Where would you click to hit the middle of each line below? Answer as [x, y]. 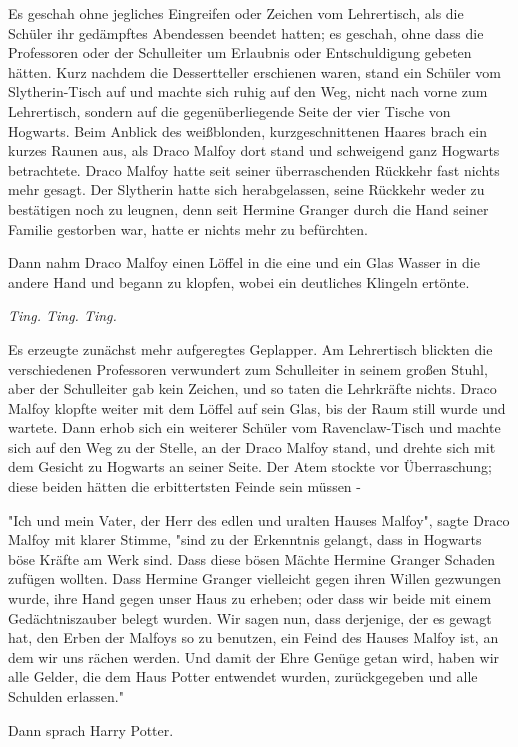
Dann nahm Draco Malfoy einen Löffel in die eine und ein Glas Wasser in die [244, 262]
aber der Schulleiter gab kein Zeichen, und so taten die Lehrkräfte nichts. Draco [252, 388]
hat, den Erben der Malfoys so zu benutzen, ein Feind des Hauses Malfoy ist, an [253, 637]
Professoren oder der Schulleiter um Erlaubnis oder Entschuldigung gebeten [240, 52]
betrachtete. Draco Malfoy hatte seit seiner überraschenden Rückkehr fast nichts [254, 169]
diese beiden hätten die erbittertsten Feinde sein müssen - [184, 486]
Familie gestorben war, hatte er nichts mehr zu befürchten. [188, 228]
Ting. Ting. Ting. [62, 315]
